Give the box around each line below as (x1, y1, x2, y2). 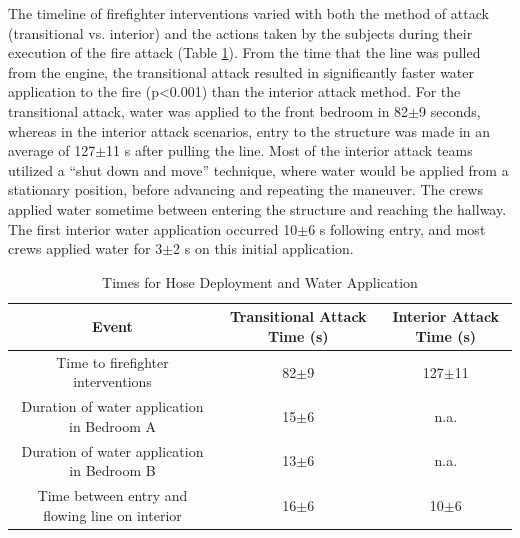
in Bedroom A (69, 415, 156, 436)
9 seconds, (419, 100, 481, 121)
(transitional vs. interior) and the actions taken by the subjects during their (8, 22, 473, 43)
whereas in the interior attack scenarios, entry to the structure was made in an (8, 120, 491, 141)
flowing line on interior (43, 504, 182, 525)
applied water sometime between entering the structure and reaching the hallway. (8, 198, 507, 219)
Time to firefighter (56, 351, 169, 372)
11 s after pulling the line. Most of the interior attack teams (106, 140, 473, 161)
